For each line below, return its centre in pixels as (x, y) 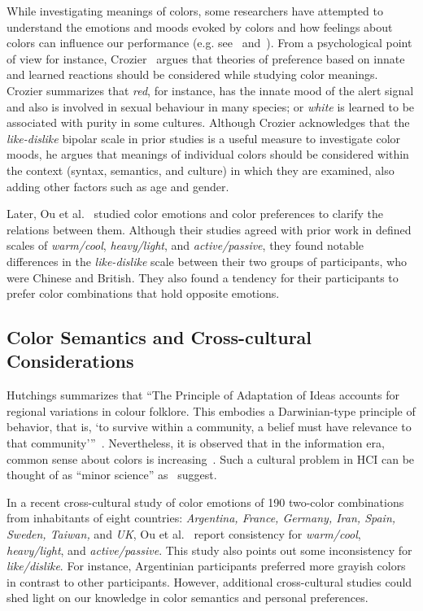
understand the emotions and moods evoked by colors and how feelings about (200, 26)
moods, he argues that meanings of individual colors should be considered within (208, 154)
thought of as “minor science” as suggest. (112, 475)
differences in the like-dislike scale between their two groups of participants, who (207, 261)
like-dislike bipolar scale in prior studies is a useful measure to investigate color (204, 138)
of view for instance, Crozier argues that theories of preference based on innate (206, 58)
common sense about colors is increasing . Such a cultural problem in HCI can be (211, 458)
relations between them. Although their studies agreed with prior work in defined (209, 229)
